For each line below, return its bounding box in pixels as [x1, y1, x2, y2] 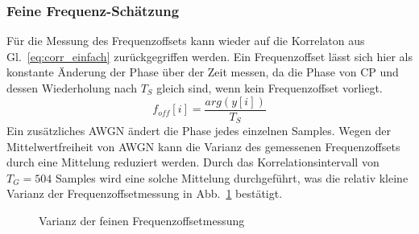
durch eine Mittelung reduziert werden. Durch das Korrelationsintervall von [6, 154, 380, 170]
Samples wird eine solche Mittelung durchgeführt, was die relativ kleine [55, 169, 409, 186]
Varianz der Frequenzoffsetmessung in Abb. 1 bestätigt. [6, 185, 283, 202]
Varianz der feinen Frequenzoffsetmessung [39, 212, 245, 229]
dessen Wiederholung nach [6, 80, 137, 96]
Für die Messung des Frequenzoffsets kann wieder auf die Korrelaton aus [6, 32, 365, 49]
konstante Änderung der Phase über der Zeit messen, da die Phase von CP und [6, 64, 399, 80]
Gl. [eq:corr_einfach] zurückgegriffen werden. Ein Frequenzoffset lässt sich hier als [6, 47, 413, 64]
